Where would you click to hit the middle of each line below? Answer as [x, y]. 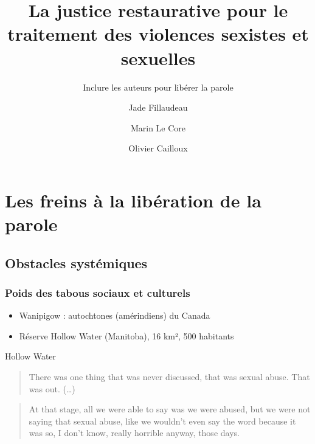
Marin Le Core [158, 127]
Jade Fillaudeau [158, 107]
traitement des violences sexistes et [158, 34]
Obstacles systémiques [76, 262]
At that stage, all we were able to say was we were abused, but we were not [170, 409]
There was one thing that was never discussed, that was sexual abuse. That [169, 377]
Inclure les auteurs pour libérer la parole [158, 87]
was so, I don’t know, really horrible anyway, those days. [134, 433]
